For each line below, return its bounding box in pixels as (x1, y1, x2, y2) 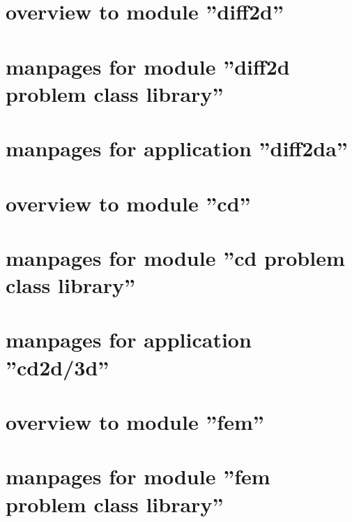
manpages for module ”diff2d (6, 52, 290, 80)
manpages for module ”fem (6, 462, 270, 491)
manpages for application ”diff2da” (6, 134, 348, 163)
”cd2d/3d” (6, 352, 109, 381)
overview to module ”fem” (6, 408, 264, 435)
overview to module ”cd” (6, 188, 251, 217)
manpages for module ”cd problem (6, 243, 345, 271)
